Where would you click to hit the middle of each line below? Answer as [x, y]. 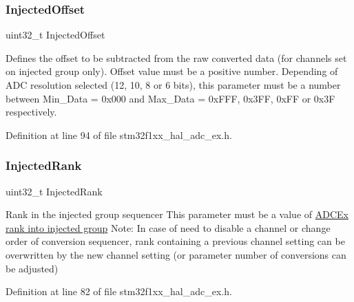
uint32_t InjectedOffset [55, 35]
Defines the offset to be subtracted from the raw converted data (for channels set [176, 57]
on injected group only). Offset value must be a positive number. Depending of [172, 71]
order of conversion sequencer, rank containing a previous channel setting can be [175, 241]
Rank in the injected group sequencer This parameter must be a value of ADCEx [177, 214]
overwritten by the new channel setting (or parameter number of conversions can [176, 254]
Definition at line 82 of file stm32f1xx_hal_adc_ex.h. [119, 291]
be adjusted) [32, 268]
